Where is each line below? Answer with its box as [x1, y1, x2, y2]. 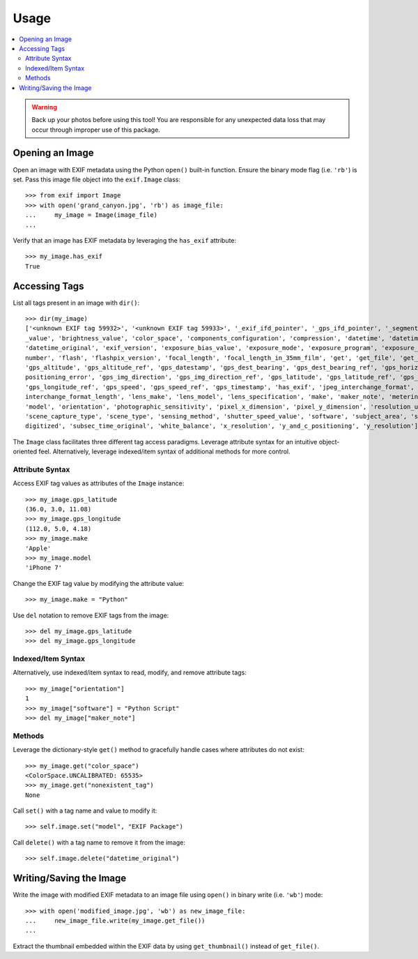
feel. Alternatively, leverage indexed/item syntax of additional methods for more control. [38, 447, 291, 456]
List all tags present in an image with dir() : [13, 299, 140, 307]
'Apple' [25, 544, 52, 552]
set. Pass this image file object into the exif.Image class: [13, 175, 181, 183]
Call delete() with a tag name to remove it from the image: [13, 838, 186, 847]
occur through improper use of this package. [31, 126, 160, 134]
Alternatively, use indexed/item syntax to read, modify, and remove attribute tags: [13, 668, 247, 677]
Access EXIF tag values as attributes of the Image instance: [13, 479, 185, 488]
